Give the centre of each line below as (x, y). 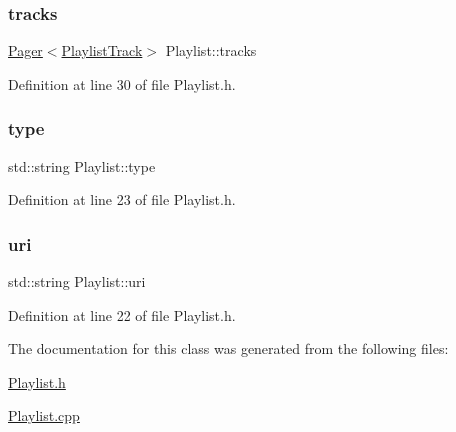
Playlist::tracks (211, 50)
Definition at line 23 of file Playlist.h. (122, 199)
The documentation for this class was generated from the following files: (228, 348)
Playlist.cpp (44, 415)
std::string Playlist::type (82, 165)
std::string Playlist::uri (77, 281)
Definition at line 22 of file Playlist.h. (122, 314)
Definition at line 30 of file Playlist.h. (122, 83)
